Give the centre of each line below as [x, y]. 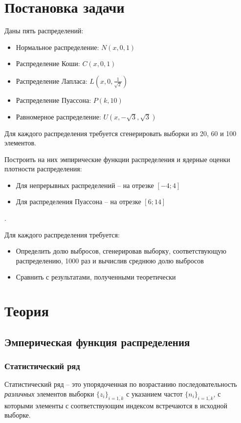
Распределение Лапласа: [52, 81]
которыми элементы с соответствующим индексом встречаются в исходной [116, 405]
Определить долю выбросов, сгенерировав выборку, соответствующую [121, 251]
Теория [27, 311]
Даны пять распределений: [44, 31]
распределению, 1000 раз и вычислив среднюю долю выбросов [110, 260]
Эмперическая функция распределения [97, 341]
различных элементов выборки [49, 394]
